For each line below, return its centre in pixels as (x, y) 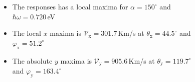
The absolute (32, 60)
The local (27, 33)
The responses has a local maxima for (70, 6)
